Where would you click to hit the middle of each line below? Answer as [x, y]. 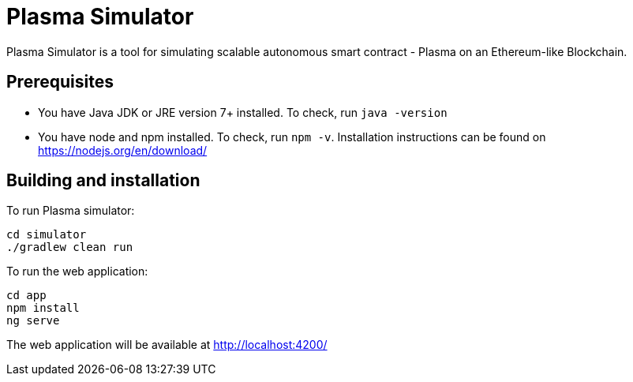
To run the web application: [77, 272]
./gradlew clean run [70, 247]
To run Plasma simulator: [71, 211]
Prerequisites [60, 82]
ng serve [33, 321]
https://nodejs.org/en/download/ [123, 150]
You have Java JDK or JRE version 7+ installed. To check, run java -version [243, 112]
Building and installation [103, 181]
